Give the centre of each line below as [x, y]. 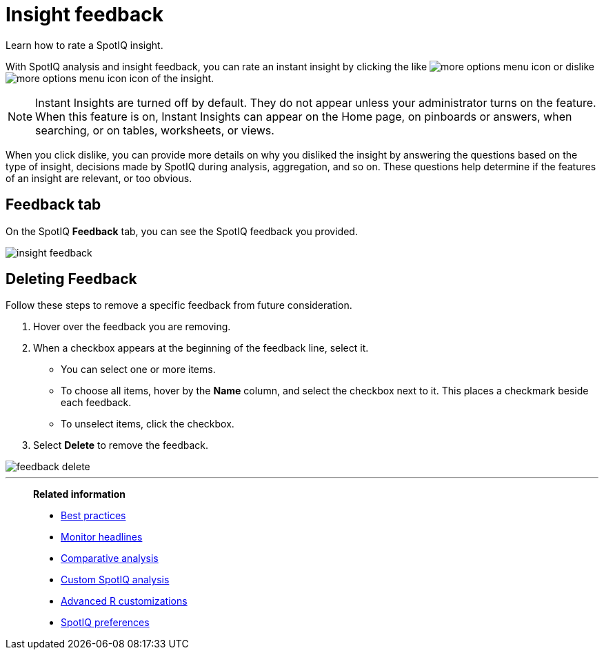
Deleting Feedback [71, 279]
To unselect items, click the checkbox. [148, 424]
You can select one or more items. [138, 370]
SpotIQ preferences [105, 623]
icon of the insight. [172, 78]
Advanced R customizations [124, 601]
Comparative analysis [110, 558]
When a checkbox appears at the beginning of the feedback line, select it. [201, 348]
